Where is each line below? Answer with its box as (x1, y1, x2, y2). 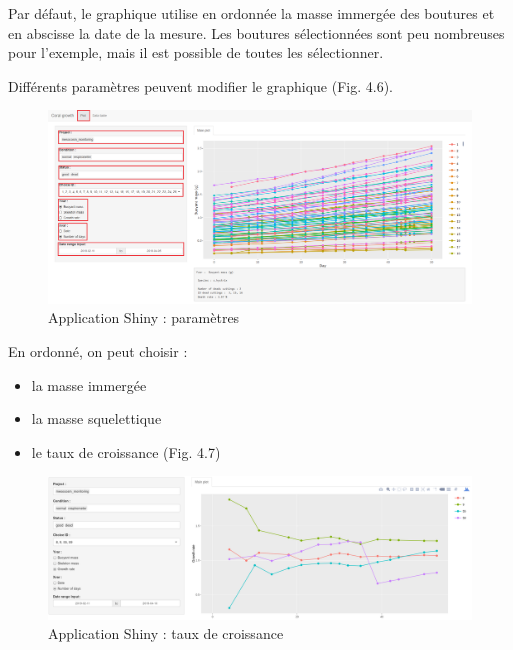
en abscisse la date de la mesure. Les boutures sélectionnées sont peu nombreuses (8, 22, 505, 43)
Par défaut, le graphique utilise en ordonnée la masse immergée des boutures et (8, 3, 495, 23)
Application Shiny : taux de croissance (48, 623, 284, 644)
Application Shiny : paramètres (48, 307, 240, 328)
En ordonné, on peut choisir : (8, 340, 188, 361)
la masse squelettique (31, 408, 162, 429)
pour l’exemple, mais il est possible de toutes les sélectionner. (8, 42, 384, 63)
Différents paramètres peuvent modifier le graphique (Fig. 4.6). (8, 75, 393, 96)
